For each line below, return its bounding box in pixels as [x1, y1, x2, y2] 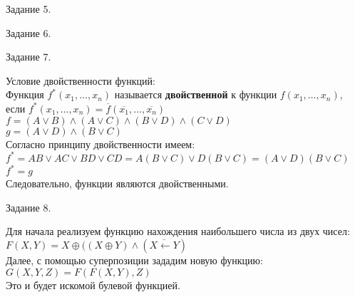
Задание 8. [6, 199, 51, 214]
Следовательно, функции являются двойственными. [6, 176, 229, 191]
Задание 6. [6, 25, 51, 40]
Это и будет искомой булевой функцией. [6, 277, 180, 292]
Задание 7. [6, 49, 51, 64]
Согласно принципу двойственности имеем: [6, 136, 195, 151]
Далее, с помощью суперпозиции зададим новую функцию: [6, 252, 263, 267]
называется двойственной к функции [114, 87, 277, 102]
